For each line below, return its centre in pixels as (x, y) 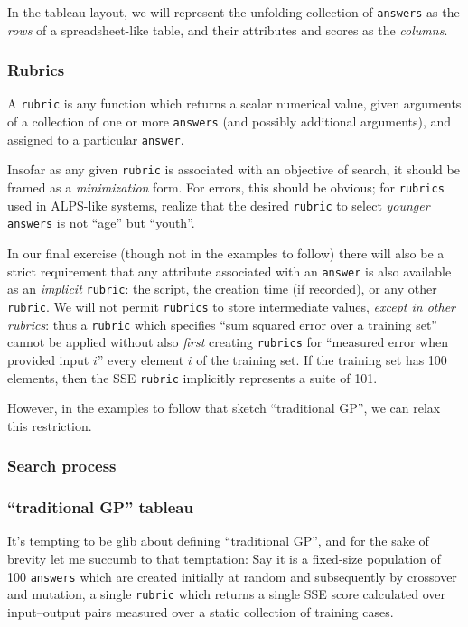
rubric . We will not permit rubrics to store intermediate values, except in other (232, 306)
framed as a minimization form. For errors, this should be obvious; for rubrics (226, 187)
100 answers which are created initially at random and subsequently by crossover (232, 576)
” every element (140, 359)
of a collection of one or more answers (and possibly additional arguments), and (229, 122)
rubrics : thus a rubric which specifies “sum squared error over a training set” (222, 324)
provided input (48, 359)
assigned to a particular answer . (96, 139)
